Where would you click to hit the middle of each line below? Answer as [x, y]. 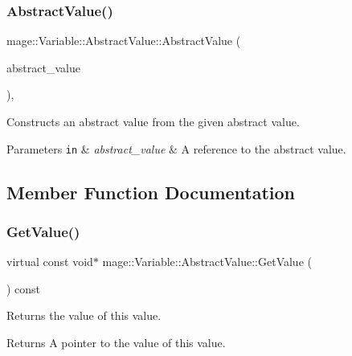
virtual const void [50, 262]
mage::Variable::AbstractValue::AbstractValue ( [124, 41]
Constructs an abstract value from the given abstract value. [153, 121]
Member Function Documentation [151, 192]
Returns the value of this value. [84, 315]
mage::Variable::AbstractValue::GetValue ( [207, 262]
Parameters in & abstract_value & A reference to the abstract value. [176, 148]
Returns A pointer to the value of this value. [116, 343]
